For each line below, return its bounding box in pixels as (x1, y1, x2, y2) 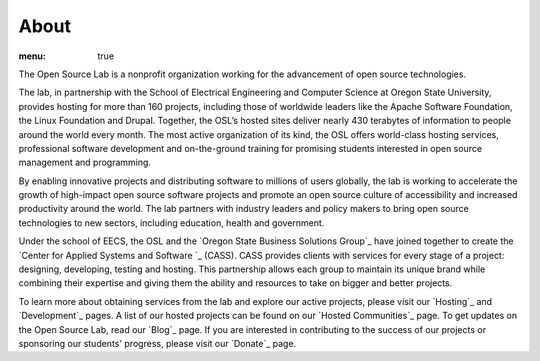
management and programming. (18, 156, 152, 169)
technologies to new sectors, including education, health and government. (18, 216, 325, 229)
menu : (18, 50, 47, 62)
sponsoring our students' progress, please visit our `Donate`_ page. (18, 337, 297, 349)
